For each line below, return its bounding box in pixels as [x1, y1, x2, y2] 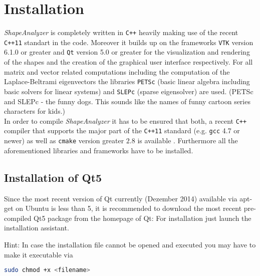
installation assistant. [4, 222, 69, 233]
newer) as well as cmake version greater [4, 135, 124, 146]
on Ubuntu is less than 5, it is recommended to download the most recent [16, 203, 242, 213]
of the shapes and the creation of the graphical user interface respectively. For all [4, 57, 253, 67]
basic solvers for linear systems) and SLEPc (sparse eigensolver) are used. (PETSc [4, 86, 253, 96]
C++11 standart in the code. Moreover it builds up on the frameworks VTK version [4, 37, 253, 47]
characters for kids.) [4, 106, 65, 116]
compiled [4, 212, 32, 223]
